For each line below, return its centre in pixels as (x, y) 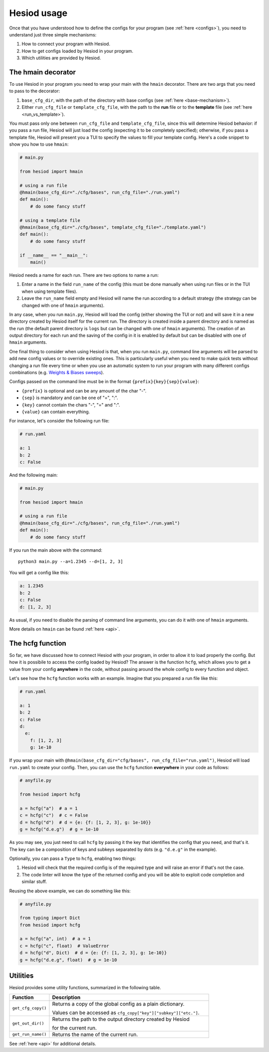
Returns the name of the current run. (95, 1034)
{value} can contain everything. (56, 412)
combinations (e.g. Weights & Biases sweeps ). (57, 373)
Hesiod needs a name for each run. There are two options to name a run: (84, 275)
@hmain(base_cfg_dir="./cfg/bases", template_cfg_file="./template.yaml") (113, 227)
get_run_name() (29, 1034)
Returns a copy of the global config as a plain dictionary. (118, 1004)
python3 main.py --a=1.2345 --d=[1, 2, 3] (71, 562)
